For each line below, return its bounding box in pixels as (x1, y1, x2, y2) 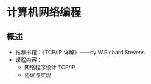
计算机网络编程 (6, 5, 82, 19)
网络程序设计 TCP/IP (24, 64, 76, 71)
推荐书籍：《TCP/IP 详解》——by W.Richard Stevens (15, 49, 145, 56)
